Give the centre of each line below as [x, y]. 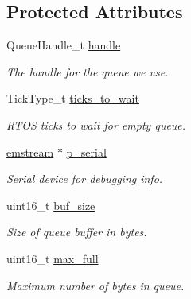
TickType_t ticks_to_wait [73, 98]
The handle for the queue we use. [88, 71]
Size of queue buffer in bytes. [77, 232]
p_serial [86, 151]
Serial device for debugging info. [85, 179]
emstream [30, 151]
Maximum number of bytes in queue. [95, 285]
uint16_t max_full [53, 258]
